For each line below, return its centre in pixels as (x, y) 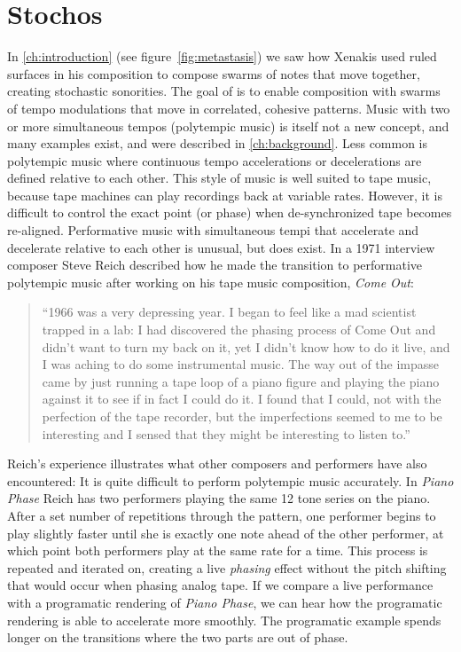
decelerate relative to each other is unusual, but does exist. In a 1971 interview (221, 247)
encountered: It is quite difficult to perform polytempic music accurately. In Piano (230, 480)
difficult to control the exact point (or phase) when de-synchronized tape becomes (230, 212)
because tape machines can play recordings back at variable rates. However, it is (225, 195)
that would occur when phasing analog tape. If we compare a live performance (220, 585)
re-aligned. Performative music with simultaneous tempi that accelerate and (213, 230)
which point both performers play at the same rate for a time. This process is (218, 550)
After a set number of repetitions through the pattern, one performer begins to (222, 515)
